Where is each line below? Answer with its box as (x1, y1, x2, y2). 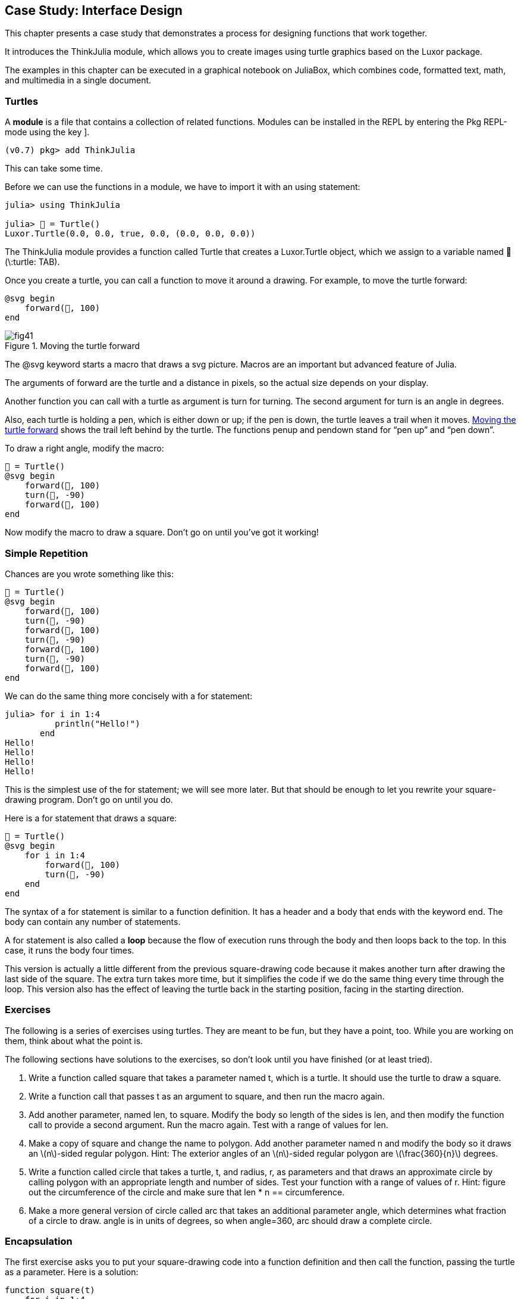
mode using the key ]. (5, 127, 90, 138)
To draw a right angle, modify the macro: (5, 443, 164, 454)
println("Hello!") (55, 718, 140, 728)
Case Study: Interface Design (5, 3, 183, 18)
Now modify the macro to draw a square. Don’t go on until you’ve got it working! (5, 527, 319, 538)
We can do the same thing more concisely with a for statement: (5, 690, 253, 701)
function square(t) (5, 1285, 95, 1295)
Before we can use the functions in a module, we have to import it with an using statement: (5, 182, 360, 192)
